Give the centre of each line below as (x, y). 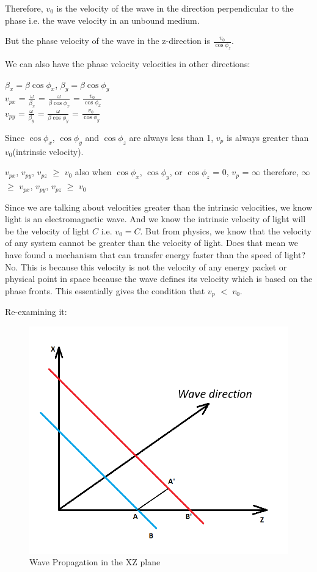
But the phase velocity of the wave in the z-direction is (107, 41)
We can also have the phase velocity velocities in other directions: (128, 63)
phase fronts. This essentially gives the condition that (105, 290)
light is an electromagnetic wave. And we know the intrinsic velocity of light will (155, 219)
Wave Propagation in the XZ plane (95, 562)
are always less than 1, (171, 137)
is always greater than (268, 137)
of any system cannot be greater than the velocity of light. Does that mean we (151, 243)
